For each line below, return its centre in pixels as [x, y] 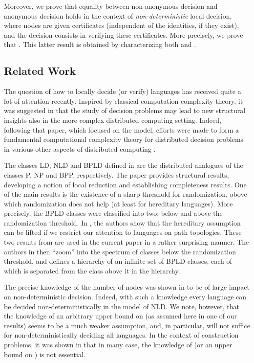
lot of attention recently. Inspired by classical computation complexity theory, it [124, 101]
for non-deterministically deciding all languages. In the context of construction [121, 335]
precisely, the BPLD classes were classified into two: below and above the [113, 213]
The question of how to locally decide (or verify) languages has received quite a [123, 91]
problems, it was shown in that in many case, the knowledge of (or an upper [118, 345]
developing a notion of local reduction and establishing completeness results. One [125, 184]
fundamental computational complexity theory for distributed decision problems [124, 139]
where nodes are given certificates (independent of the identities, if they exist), [122, 25]
